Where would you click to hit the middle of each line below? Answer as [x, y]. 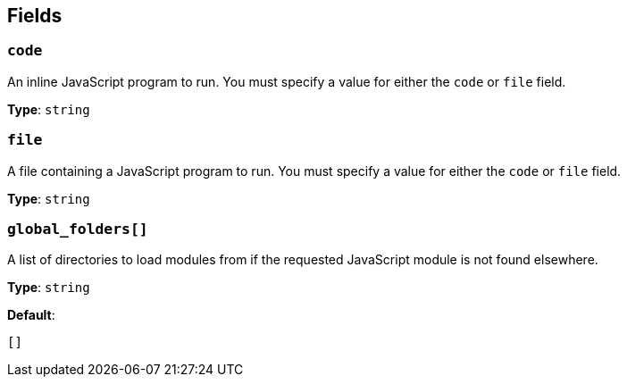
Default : [31, 315]
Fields [35, 16]
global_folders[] [78, 229]
